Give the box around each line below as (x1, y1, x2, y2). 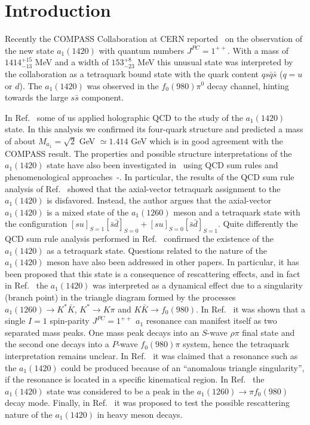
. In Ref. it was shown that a (195, 302, 306, 315)
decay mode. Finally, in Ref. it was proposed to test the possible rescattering (5, 396, 290, 409)
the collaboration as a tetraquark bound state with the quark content (5, 67, 259, 80)
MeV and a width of (35, 56, 109, 68)
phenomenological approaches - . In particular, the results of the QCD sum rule (5, 170, 294, 183)
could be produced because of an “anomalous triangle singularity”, (61, 361, 305, 374)
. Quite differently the (218, 217, 298, 230)
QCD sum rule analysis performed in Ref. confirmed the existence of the (5, 232, 274, 245)
